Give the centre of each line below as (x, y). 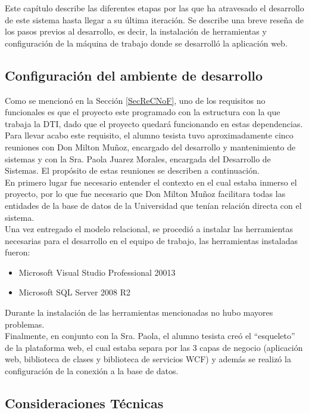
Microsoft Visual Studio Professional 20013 (97, 272)
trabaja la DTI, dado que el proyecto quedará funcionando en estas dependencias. (154, 123)
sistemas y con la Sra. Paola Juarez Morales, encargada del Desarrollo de (138, 158)
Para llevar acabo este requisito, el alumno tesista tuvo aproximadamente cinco (149, 135)
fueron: (18, 252)
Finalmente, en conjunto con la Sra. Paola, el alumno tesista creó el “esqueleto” (150, 336)
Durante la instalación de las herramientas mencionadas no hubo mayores (139, 312)
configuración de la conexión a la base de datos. (92, 371)
